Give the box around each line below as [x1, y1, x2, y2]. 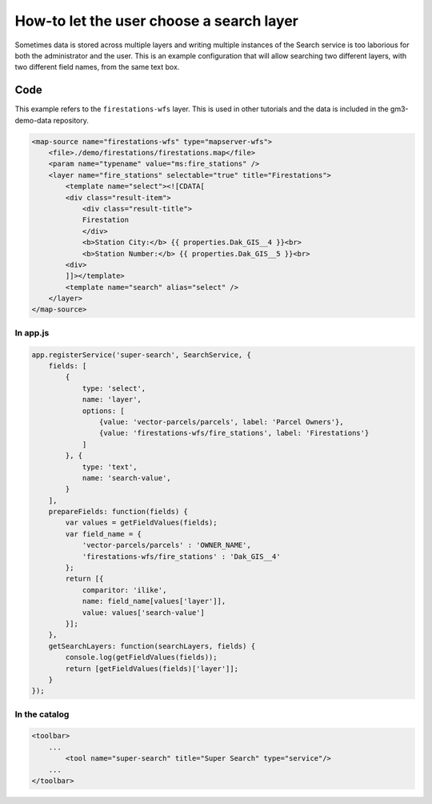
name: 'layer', [82, 395, 142, 404]
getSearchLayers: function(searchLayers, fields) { [48, 641, 256, 650]
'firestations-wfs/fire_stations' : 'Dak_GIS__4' [82, 552, 281, 561]
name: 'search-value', [82, 473, 171, 482]
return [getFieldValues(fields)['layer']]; [65, 664, 239, 673]
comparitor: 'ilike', [82, 585, 167, 594]
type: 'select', [82, 384, 146, 392]
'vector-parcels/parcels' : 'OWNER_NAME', [82, 541, 251, 550]
